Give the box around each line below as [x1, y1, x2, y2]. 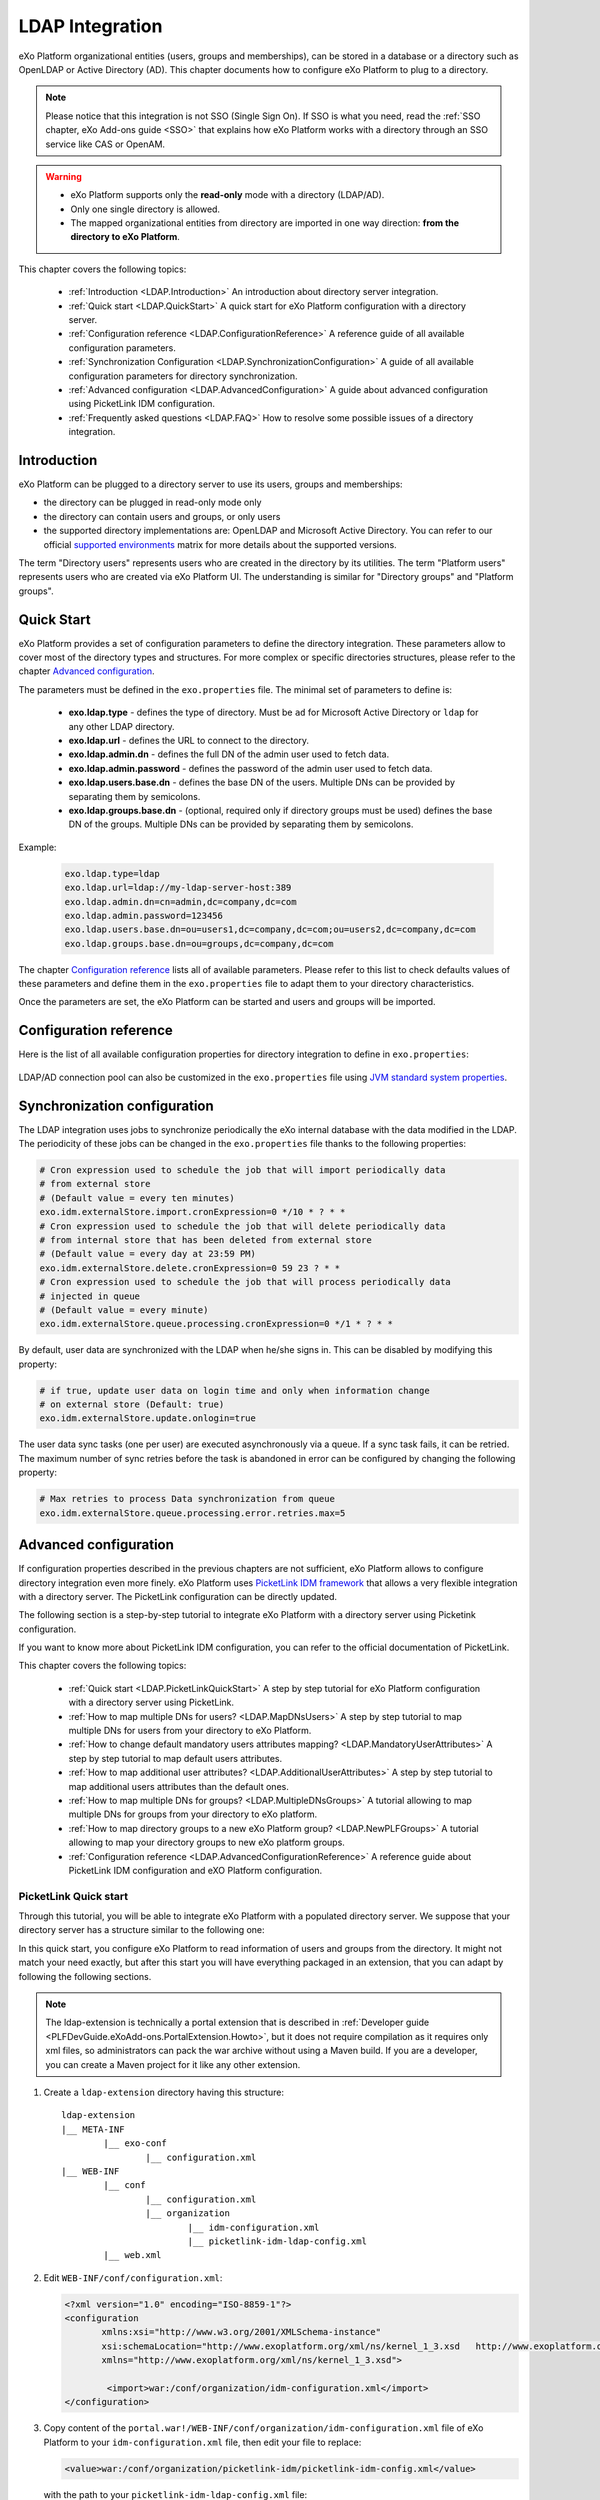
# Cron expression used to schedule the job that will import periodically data [39, 1165, 446, 1176]
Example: [18, 841, 57, 853]
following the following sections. [18, 1970, 152, 1982]
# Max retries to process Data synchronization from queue [39, 1493, 335, 1505]
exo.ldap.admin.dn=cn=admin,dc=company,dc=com [64, 896, 297, 907]
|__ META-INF [61, 2123, 125, 2135]
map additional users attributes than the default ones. [68, 1780, 289, 1792]
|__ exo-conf [103, 2138, 167, 2149]
